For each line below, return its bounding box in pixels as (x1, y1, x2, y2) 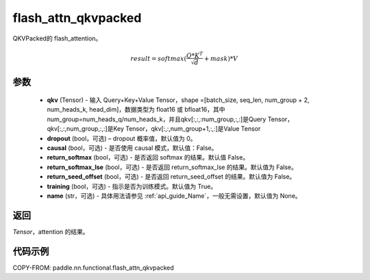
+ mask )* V (203, 55, 238, 62)
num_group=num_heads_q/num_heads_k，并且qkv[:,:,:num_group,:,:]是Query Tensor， (47, 115, 294, 123)
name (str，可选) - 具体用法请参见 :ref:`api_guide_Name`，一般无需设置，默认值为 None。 (47, 192, 301, 200)
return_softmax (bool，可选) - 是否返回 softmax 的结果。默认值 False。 (47, 153, 249, 162)
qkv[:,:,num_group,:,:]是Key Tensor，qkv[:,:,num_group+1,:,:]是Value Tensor (47, 125, 261, 133)
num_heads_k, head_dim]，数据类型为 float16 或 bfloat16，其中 (47, 105, 225, 114)
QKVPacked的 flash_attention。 (12, 34, 102, 42)
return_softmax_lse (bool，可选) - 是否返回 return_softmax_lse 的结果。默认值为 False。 (47, 163, 298, 171)
